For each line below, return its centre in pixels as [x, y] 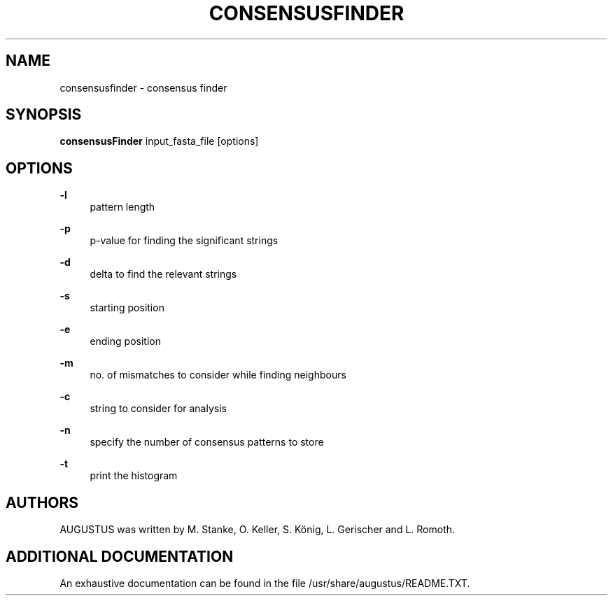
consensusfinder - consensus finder [143, 87]
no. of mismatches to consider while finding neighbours [218, 375]
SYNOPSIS [44, 115]
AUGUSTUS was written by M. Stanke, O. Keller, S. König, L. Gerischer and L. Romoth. [258, 530]
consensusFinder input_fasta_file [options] [159, 141]
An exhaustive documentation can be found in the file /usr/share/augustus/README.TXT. [265, 583]
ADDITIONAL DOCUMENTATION [120, 556]
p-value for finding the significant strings [184, 241]
